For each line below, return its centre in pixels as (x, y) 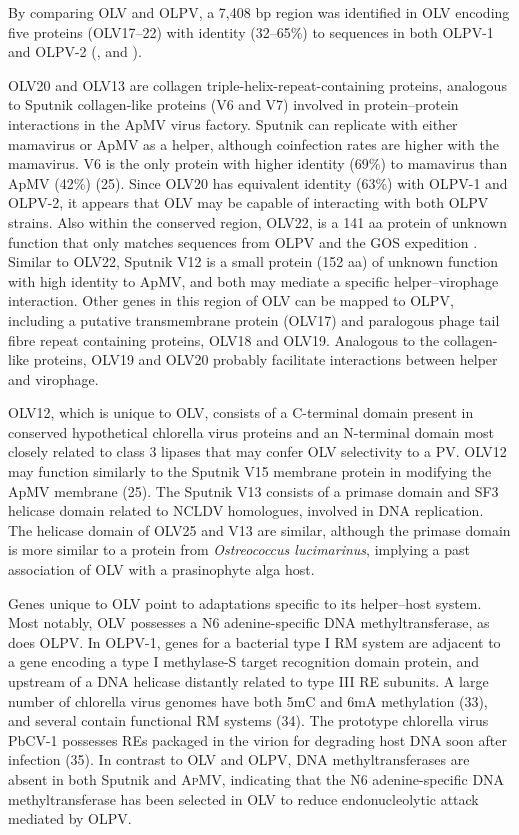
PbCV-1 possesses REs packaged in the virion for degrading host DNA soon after (257, 739)
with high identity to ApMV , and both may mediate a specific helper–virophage (253, 280)
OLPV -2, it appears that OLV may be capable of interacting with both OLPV (248, 202)
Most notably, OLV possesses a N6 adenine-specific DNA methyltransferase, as (249, 622)
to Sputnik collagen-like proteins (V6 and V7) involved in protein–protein (233, 104)
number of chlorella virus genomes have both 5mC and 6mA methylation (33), (248, 700)
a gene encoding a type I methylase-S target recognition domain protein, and (244, 661)
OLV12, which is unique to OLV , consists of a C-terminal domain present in (241, 412)
